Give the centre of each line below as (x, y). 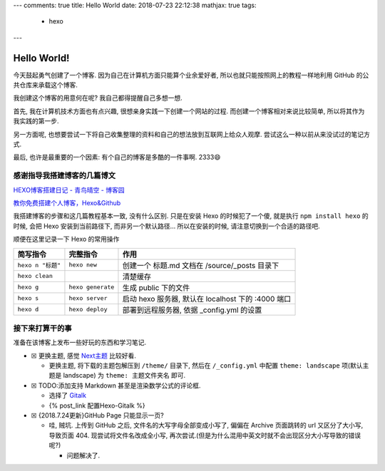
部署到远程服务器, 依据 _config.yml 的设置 (192, 310)
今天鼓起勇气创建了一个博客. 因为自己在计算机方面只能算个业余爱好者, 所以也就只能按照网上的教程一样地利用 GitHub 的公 (191, 75)
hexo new (83, 265)
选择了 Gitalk (68, 395)
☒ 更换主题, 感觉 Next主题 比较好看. (84, 356)
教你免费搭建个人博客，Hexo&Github (67, 202)
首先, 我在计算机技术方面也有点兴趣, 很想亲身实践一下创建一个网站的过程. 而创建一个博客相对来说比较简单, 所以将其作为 (189, 111)
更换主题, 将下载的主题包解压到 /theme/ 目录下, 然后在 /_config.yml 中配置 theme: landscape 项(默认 (206, 366)
